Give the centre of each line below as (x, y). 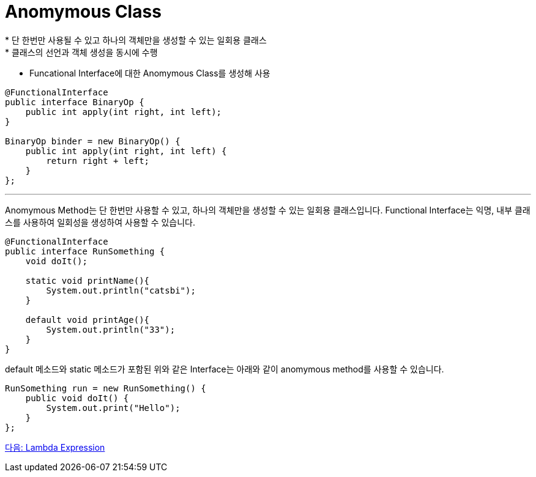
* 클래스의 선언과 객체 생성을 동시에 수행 (81, 52)
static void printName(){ (87, 280)
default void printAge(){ (87, 320)
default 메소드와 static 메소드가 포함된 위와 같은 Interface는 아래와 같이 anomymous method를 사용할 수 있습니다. (225, 369)
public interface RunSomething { (85, 251)
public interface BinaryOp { (75, 102)
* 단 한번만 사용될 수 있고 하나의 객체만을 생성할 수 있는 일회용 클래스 (136, 40)
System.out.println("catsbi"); (121, 290)
